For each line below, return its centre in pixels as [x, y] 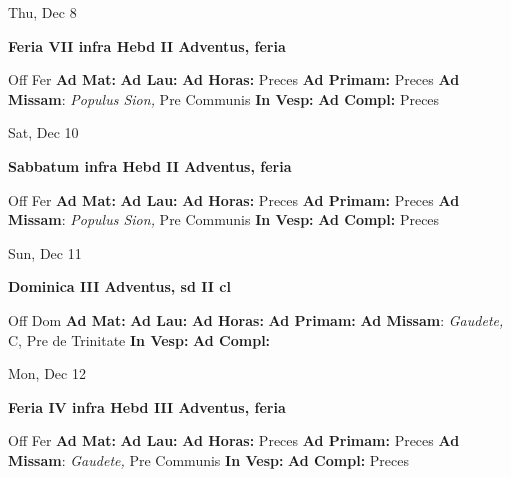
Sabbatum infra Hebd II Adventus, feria [150, 165]
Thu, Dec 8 [42, 12]
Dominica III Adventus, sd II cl [119, 286]
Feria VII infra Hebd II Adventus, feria [147, 45]
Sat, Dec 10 [43, 132]
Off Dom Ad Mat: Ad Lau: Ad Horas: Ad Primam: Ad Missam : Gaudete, [256, 319]
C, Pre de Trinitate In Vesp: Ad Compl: [139, 339]
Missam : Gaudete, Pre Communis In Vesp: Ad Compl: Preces [208, 459]
